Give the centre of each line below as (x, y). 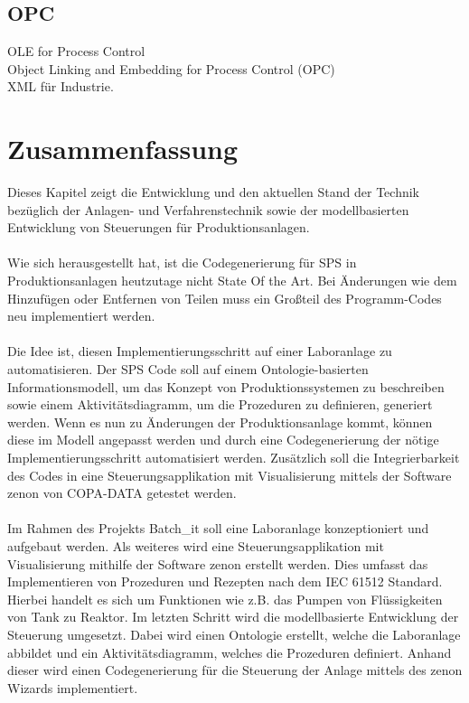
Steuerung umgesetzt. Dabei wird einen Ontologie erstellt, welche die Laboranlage (234, 634)
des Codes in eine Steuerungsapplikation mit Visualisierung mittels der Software (230, 475)
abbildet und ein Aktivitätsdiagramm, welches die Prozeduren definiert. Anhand (230, 652)
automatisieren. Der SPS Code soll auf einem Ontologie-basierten (188, 369)
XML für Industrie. (61, 86)
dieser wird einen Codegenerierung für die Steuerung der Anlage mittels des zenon (235, 670)
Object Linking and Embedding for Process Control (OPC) (171, 68)
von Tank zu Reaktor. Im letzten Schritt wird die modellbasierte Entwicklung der (233, 617)
